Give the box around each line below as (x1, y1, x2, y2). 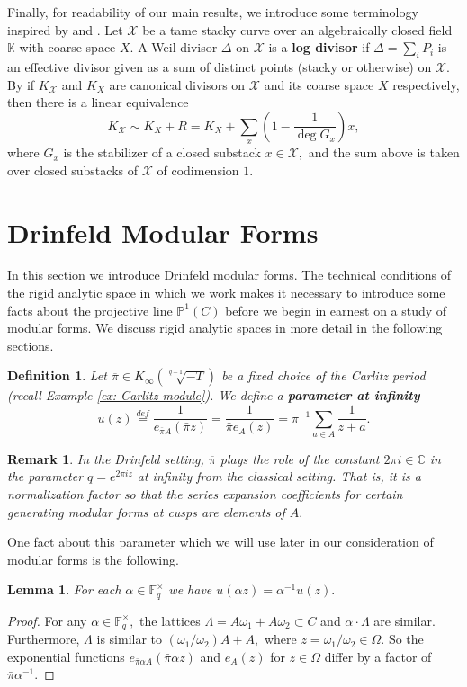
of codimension (157, 160, 239, 179)
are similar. (373, 611, 436, 629)
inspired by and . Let (7, 20, 123, 39)
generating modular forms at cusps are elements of (7, 502, 285, 521)
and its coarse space (264, 75, 374, 94)
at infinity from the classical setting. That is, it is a (137, 467, 421, 486)
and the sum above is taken (308, 143, 460, 162)
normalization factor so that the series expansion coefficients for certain (7, 485, 403, 504)
